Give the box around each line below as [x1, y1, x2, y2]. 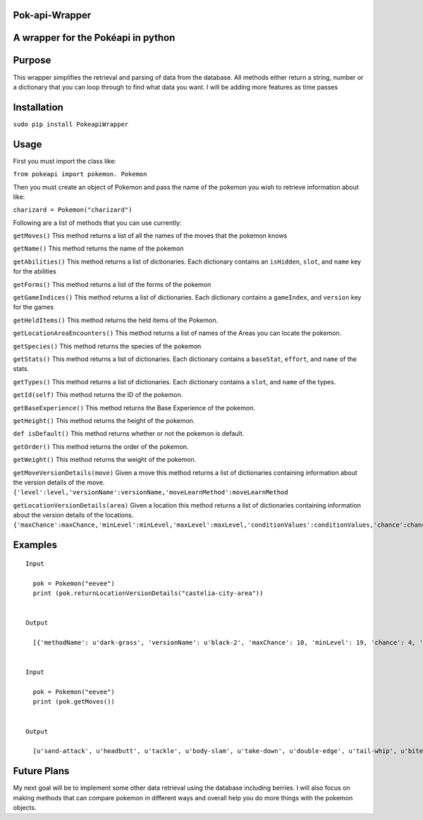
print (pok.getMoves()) [32, 698, 116, 706]
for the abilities [13, 267, 56, 276]
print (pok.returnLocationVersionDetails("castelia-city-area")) [32, 589, 264, 597]
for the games [13, 303, 54, 312]
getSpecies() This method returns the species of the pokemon [13, 342, 202, 350]
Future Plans [13, 765, 70, 777]
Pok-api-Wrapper [13, 9, 92, 21]
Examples [13, 539, 58, 551]
